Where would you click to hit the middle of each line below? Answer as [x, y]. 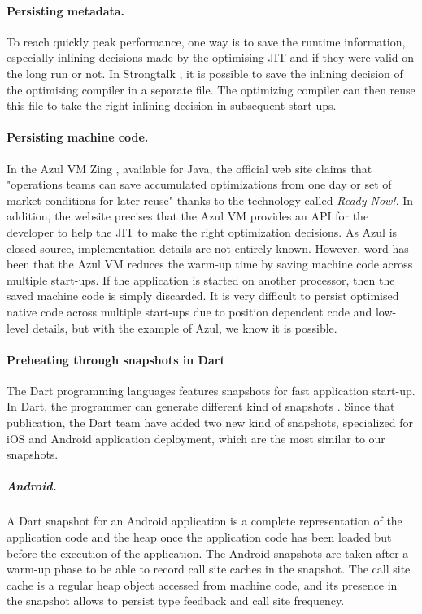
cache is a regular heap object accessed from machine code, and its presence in [202, 584]
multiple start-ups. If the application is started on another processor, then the [201, 279]
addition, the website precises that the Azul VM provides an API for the [188, 216]
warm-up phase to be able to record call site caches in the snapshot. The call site [209, 569]
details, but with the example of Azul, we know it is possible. [185, 327]
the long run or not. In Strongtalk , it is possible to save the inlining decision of [205, 73]
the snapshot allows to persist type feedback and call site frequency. [176, 601]
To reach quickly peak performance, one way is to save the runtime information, [206, 41]
